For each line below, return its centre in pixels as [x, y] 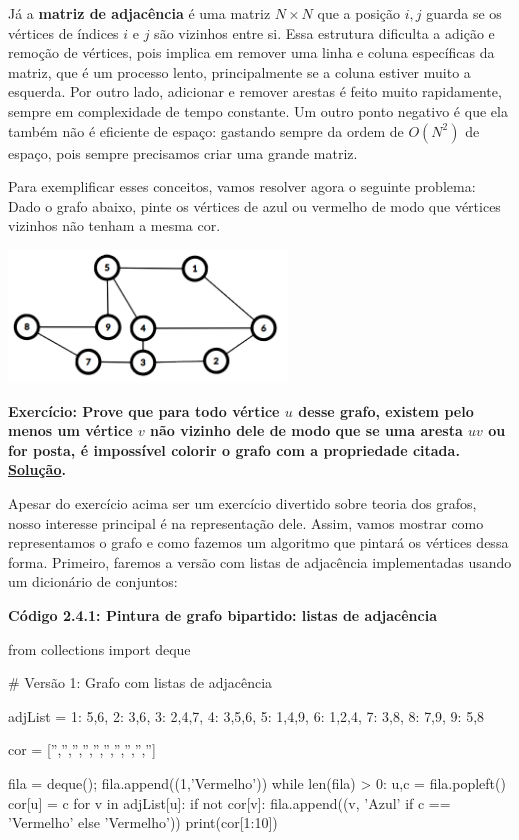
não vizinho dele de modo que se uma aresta [306, 430]
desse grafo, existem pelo [386, 410]
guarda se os [464, 13]
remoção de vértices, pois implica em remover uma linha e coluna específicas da [251, 52]
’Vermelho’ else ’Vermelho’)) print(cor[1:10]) [143, 822]
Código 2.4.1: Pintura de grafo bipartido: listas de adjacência [223, 615]
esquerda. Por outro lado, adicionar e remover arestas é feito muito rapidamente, [255, 91]
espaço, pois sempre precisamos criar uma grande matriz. [183, 152]
